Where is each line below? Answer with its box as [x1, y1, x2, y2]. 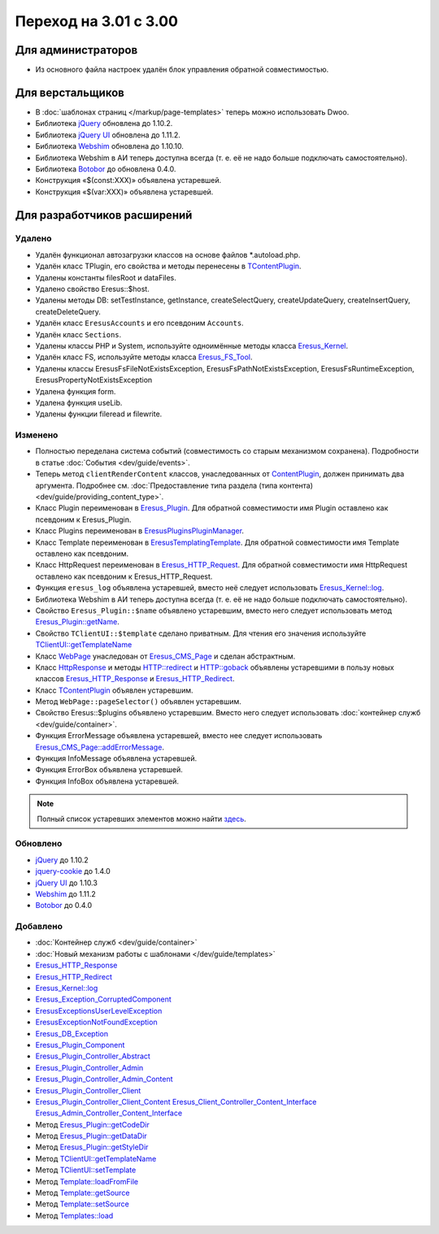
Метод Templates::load [35, 1210, 114, 1220]
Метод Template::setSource [35, 1199, 129, 1209]
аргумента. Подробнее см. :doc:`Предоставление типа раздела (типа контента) [35, 480, 313, 490]
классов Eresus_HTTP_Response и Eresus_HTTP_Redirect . [35, 674, 235, 684]
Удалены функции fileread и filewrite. [35, 409, 163, 419]
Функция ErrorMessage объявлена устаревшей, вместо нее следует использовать [35, 731, 323, 741]
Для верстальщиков [15, 85, 125, 99]
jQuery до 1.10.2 [35, 854, 89, 865]
